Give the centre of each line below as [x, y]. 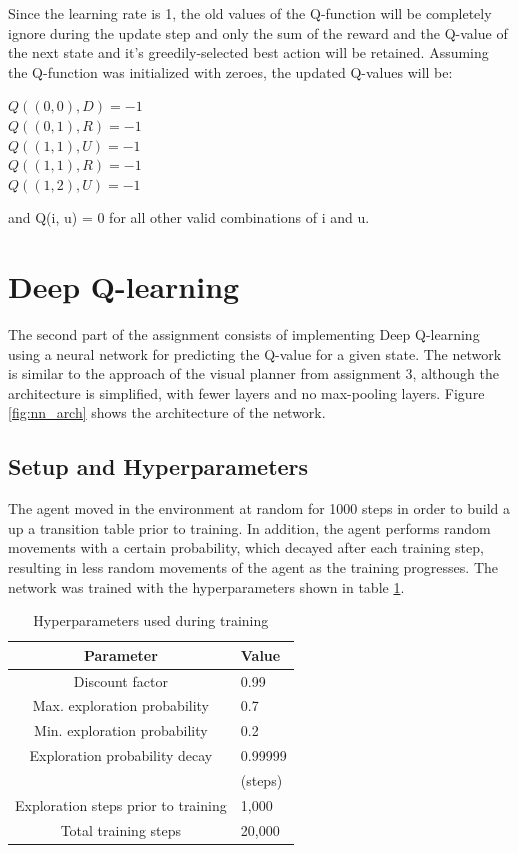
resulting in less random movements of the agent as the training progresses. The [253, 567]
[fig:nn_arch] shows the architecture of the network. [167, 412]
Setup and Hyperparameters [158, 466]
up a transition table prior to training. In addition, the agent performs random [249, 527]
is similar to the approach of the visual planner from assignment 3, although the [253, 373]
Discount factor [120, 680]
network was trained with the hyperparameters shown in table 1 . [206, 586]
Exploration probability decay [121, 755]
